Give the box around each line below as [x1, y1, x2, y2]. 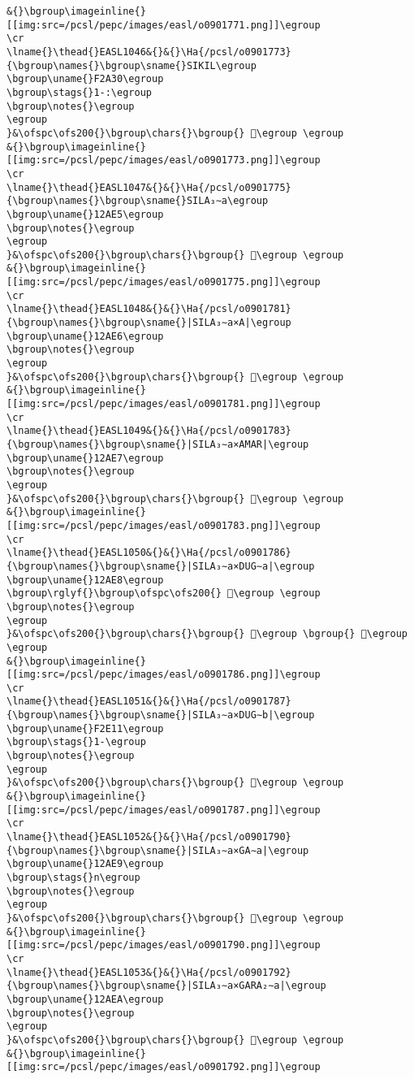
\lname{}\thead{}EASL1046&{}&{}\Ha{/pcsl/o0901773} [6, 45, 291, 58]
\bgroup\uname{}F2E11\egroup [6, 722, 164, 734]
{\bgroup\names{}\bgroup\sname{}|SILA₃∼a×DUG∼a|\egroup [6, 560, 315, 572]
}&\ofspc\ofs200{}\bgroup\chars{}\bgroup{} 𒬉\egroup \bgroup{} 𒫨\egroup [6, 628, 408, 640]
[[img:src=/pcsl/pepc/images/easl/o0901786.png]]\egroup [6, 669, 321, 681]
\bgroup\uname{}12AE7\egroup [6, 452, 164, 464]
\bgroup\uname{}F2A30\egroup [6, 73, 164, 85]
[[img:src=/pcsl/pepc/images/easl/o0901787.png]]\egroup [6, 804, 321, 816]
